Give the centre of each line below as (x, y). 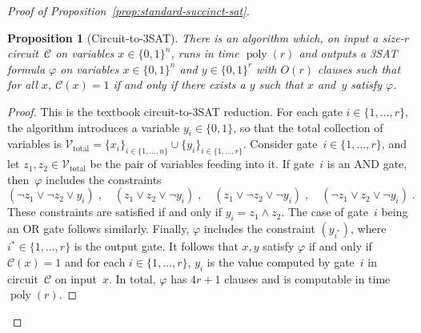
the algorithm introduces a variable (94, 127)
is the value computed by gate (281, 261)
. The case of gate (325, 212)
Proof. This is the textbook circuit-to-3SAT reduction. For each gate (175, 111)
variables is (34, 144)
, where (369, 229)
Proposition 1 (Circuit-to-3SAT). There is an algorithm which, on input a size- (206, 37)
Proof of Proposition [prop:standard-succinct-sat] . (128, 10)
